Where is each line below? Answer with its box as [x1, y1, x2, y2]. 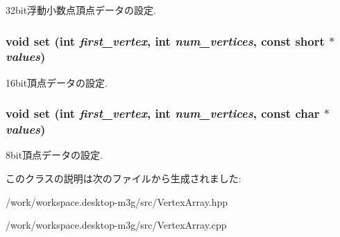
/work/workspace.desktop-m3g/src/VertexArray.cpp [6, 218, 227, 232]
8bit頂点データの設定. [6, 148, 103, 162]
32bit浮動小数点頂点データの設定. [6, 3, 157, 17]
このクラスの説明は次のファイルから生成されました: [6, 171, 241, 186]
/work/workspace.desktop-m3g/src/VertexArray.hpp [6, 194, 228, 209]
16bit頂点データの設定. [6, 75, 108, 89]
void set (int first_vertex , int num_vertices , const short [6, 32, 325, 49]
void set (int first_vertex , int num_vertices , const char [6, 105, 320, 122]
